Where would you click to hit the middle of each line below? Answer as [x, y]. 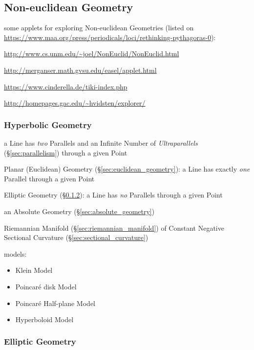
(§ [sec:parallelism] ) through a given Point [66, 152]
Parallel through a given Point [49, 178]
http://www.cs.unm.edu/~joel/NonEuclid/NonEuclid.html [92, 54]
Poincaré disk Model [46, 286]
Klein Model [34, 270]
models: [15, 253]
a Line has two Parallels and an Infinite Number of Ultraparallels [101, 142]
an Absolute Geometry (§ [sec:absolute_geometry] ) [79, 211]
